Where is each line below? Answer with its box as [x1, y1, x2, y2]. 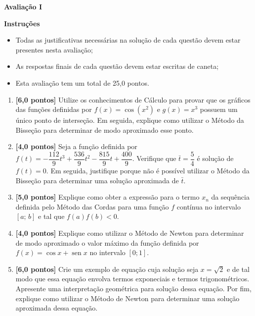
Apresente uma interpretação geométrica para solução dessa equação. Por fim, [15, 283, 252, 293]
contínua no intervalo [176, 201, 241, 211]
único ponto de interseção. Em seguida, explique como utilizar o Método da [15, 115, 244, 125]
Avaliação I [4, 1, 42, 11]
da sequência [211, 192, 250, 202]
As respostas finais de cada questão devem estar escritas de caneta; [15, 61, 219, 71]
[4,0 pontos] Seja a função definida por [15, 141, 137, 152]
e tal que [38, 211, 65, 221]
